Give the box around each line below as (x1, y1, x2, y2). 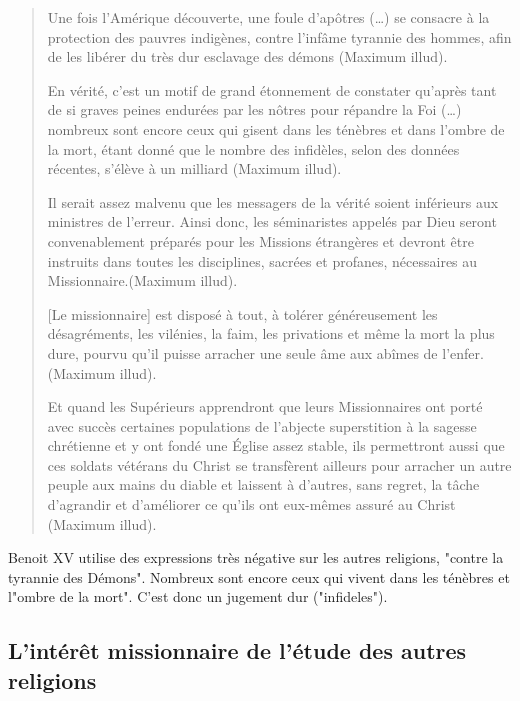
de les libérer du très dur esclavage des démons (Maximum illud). (47, 46, 448, 67)
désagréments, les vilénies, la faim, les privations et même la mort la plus (47, 323, 495, 344)
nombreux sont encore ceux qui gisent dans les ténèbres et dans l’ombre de (47, 118, 505, 139)
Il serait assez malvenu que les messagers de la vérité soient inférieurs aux (47, 191, 499, 212)
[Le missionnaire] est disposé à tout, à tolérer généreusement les (47, 303, 438, 324)
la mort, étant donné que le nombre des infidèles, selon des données (47, 138, 460, 159)
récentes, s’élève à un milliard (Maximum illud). (47, 158, 342, 179)
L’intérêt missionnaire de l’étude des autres (8, 635, 467, 666)
